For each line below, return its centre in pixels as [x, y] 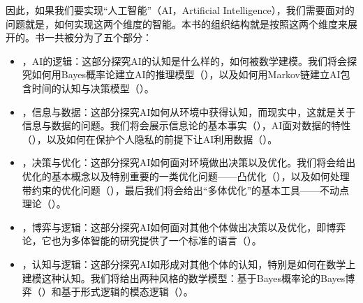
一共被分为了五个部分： [98, 37]
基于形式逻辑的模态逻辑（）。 [127, 291]
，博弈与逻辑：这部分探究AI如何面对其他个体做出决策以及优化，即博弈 [184, 227]
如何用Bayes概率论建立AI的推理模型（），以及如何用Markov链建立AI [186, 74]
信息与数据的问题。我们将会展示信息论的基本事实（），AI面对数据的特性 [186, 125]
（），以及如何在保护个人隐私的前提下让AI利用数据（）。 [150, 139]
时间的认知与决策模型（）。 [93, 88]
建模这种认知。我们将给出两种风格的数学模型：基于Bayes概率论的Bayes [184, 278]
